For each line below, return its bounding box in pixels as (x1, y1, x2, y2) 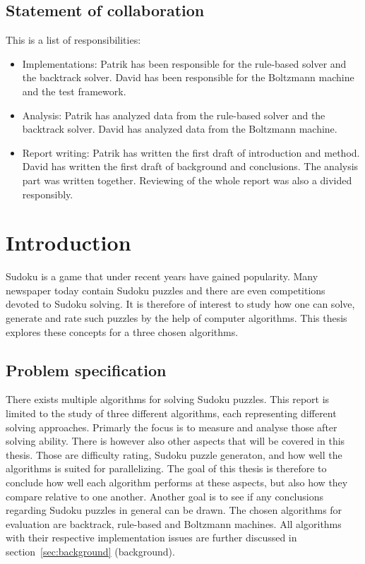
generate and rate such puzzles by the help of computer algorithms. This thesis (6, 311, 347, 325)
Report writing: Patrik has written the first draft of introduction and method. (22, 145, 360, 160)
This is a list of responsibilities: (6, 32, 141, 47)
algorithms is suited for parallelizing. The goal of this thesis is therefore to (6, 461, 327, 476)
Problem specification (6, 359, 167, 380)
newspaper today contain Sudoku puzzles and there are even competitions (6, 282, 325, 297)
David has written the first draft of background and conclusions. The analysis (22, 159, 359, 174)
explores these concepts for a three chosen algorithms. (6, 324, 239, 339)
